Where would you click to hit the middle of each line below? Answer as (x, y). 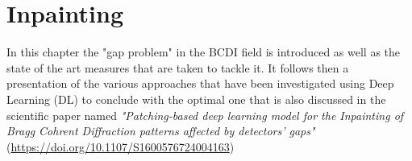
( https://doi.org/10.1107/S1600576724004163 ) (121, 146)
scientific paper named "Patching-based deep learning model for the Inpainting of (205, 115)
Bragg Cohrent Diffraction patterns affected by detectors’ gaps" (161, 131)
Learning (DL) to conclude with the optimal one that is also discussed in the (196, 99)
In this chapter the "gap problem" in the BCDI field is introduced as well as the (204, 52)
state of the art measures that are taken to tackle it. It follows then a (178, 67)
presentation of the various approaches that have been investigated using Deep (200, 83)
